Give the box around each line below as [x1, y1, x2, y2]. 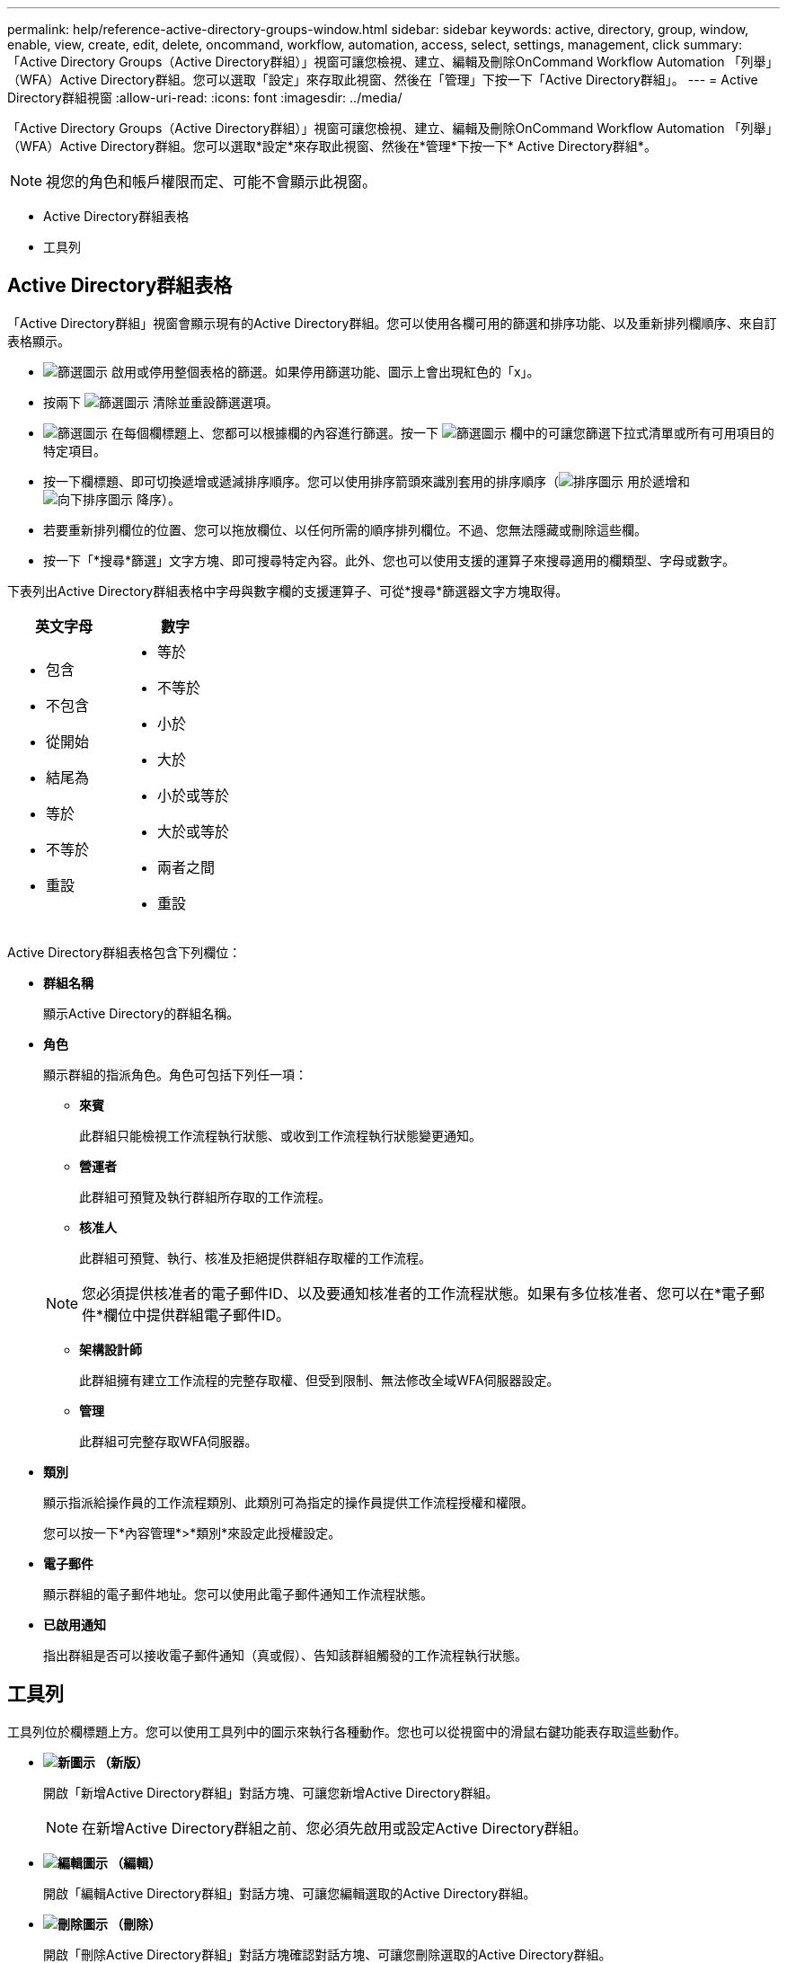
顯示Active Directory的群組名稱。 [43, 1005, 240, 1021]
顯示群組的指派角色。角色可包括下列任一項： [43, 1066, 307, 1082]
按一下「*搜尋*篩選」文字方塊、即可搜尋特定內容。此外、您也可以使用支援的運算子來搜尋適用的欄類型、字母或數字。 [43, 552, 736, 568]
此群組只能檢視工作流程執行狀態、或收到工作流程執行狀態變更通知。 [79, 1127, 482, 1143]
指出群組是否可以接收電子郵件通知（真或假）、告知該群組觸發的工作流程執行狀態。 [43, 1647, 527, 1663]
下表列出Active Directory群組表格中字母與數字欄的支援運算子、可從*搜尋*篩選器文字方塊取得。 [7, 582, 569, 599]
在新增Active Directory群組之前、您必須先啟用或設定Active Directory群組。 [82, 1818, 588, 1837]
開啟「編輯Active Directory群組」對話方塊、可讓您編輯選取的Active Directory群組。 [43, 1885, 536, 1901]
